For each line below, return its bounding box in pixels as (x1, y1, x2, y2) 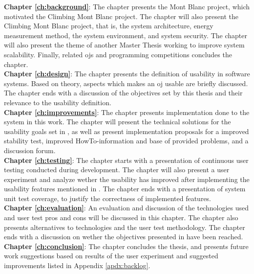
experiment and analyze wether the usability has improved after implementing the (4, 174, 250, 184)
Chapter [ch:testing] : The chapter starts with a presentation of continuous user (4, 155, 249, 165)
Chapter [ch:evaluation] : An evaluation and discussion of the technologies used (4, 203, 249, 213)
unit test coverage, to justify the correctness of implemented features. (4, 193, 212, 203)
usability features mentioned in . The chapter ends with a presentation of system (4, 183, 246, 194)
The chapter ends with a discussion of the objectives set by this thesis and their (4, 88, 243, 98)
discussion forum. (4, 145, 56, 155)
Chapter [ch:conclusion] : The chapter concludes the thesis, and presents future (4, 241, 249, 251)
